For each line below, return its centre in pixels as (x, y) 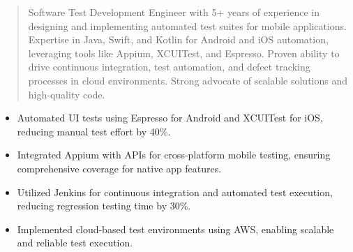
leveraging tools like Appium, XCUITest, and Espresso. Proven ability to (184, 53)
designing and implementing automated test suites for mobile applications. (188, 25)
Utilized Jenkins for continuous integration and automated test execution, (175, 192)
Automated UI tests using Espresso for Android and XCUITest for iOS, (170, 118)
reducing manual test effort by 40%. (94, 131)
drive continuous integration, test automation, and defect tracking (169, 67)
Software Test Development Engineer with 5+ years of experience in (174, 12)
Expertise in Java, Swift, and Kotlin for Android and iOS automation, (178, 39)
